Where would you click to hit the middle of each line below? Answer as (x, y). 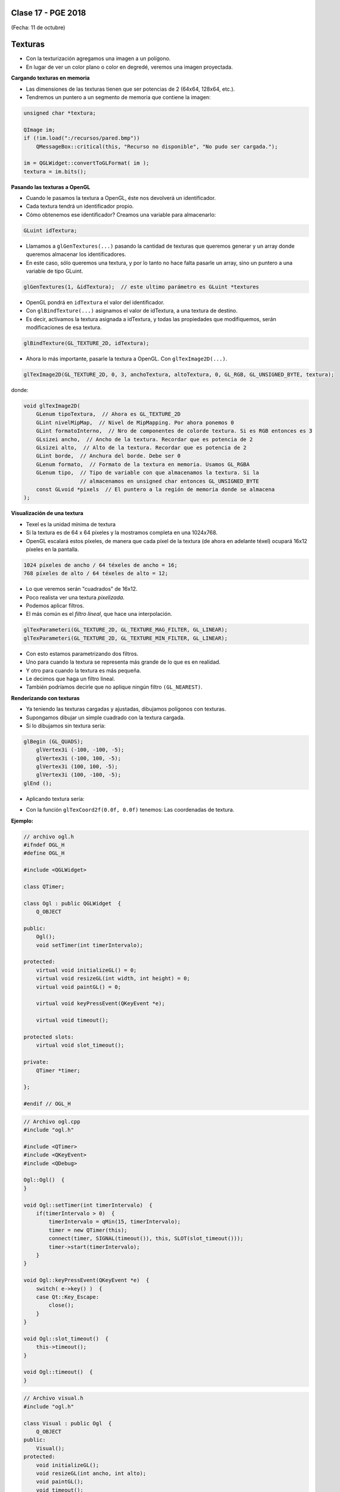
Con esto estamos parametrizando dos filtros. (82, 653)
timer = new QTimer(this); (88, 1230)
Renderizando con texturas (45, 698)
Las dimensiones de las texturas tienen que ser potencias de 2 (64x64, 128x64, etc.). (130, 89)
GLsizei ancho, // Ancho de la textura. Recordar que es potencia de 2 (144, 439)
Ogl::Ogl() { (44, 1180)
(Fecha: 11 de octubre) (38, 27)
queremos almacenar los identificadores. (76, 254)
